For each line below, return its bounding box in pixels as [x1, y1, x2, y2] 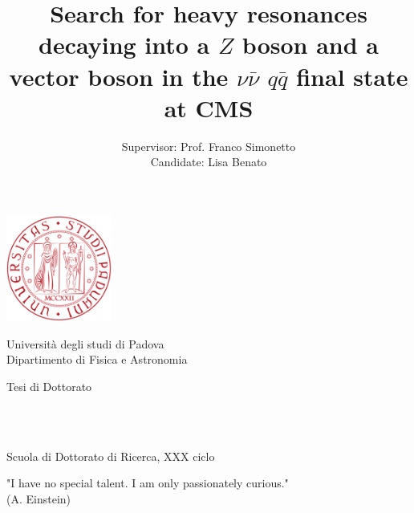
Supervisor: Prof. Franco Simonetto [121, 137, 296, 154]
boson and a [241, 28, 379, 61]
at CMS [164, 91, 254, 124]
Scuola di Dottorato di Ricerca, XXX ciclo [6, 447, 215, 464]
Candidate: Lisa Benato [150, 153, 267, 170]
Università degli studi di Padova [6, 335, 164, 352]
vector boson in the [9, 59, 229, 92]
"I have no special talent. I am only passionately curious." [6, 474, 289, 491]
